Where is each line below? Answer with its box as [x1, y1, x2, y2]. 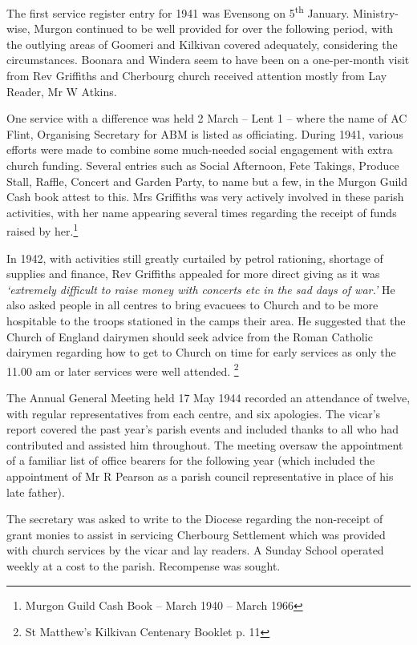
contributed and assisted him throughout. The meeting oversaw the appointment [6, 436, 403, 453]
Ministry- [353, 4, 399, 21]
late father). [6, 483, 65, 500]
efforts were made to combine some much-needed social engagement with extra [6, 141, 393, 158]
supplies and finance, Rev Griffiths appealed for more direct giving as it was [6, 265, 380, 282]
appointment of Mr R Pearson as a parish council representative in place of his [6, 468, 394, 484]
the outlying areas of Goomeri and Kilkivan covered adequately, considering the [6, 35, 398, 52]
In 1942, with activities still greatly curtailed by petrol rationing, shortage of [6, 249, 383, 266]
